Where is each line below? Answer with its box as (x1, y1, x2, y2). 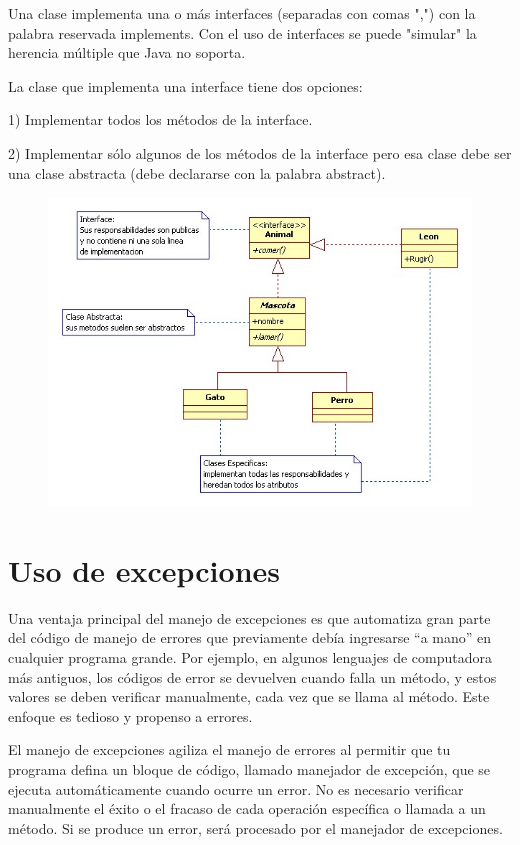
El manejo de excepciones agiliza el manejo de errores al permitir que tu (8, 739, 451, 760)
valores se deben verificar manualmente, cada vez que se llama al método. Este (8, 686, 490, 707)
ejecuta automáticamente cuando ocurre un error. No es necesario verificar (8, 778, 464, 799)
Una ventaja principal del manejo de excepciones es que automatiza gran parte (8, 607, 491, 628)
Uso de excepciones (8, 549, 280, 590)
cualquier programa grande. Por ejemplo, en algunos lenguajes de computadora (8, 646, 493, 667)
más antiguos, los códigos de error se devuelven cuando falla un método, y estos (8, 666, 497, 687)
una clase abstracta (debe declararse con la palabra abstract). (8, 162, 386, 183)
